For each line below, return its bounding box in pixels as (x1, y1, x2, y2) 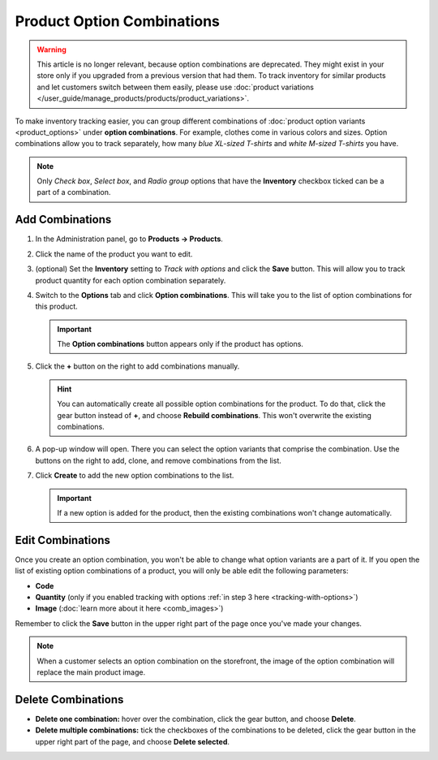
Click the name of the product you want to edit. (35, 248, 193, 259)
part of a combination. (36, 188, 111, 197)
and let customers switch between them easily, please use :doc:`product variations (36, 82, 314, 92)
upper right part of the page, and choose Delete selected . (35, 736, 230, 746)
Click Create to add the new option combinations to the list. (35, 471, 234, 481)
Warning (36, 45, 67, 54)
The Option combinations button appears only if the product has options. (57, 339, 304, 349)
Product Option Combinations (15, 12, 221, 30)
